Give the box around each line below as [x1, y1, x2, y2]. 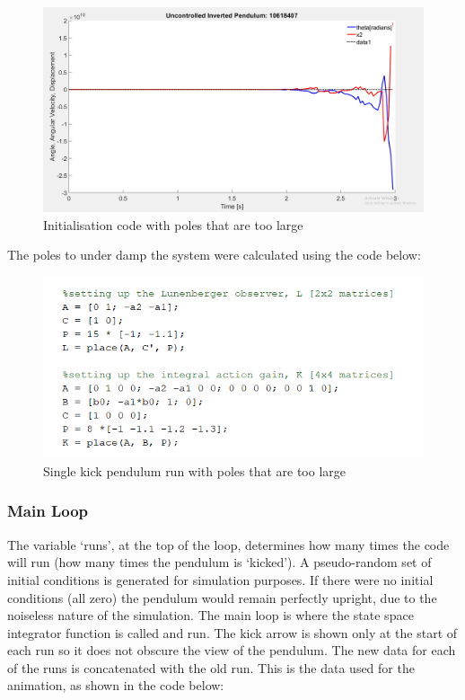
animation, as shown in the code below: [7, 676, 224, 695]
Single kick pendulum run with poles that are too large [43, 461, 347, 480]
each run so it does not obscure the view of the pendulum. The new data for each [7, 641, 456, 660]
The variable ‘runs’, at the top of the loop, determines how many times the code [7, 535, 450, 554]
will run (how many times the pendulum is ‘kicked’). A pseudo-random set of [7, 553, 432, 572]
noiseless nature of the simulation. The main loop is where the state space [7, 606, 414, 625]
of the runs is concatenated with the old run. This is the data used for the [7, 658, 415, 677]
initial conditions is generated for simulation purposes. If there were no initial [7, 570, 434, 589]
